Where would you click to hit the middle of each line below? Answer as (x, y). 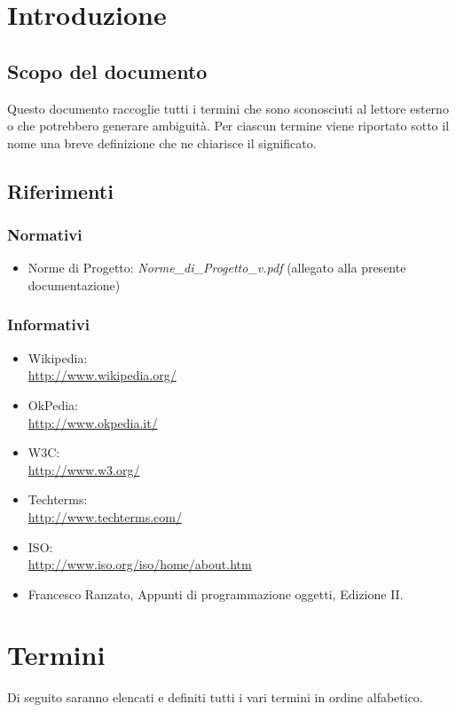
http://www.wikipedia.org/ (102, 375)
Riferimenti (60, 190)
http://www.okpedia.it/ (93, 422)
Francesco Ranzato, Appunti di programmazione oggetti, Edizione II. (216, 593)
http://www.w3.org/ (84, 469)
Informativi (48, 324)
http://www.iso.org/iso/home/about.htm (140, 564)
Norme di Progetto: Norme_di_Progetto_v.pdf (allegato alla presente (217, 268)
